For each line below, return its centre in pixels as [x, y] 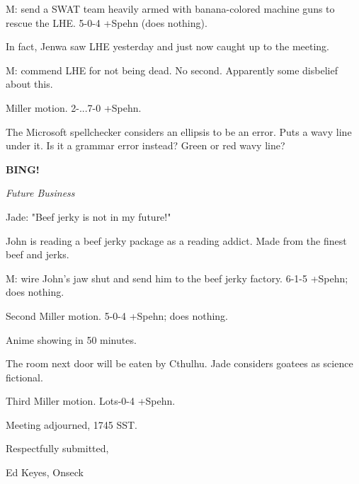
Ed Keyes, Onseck [45, 472]
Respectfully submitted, [57, 448]
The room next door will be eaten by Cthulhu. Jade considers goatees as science [179, 363]
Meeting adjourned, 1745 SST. [72, 424]
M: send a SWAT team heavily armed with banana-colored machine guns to [170, 8]
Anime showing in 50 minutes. [71, 339]
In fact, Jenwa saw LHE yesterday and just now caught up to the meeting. [167, 46]
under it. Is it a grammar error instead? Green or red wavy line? [146, 145]
